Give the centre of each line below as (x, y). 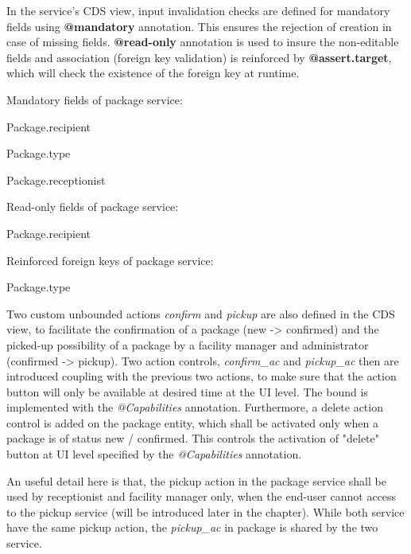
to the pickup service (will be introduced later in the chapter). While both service (205, 511)
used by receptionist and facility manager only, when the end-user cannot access (202, 496)
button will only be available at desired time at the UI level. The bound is (187, 391)
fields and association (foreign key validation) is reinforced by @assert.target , (199, 57)
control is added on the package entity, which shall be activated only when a (193, 422)
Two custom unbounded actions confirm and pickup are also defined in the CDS (201, 313)
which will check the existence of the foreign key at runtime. (153, 73)
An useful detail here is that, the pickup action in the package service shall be (196, 480)
